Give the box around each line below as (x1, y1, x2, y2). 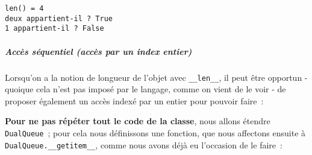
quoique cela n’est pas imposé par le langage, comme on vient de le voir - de (5, 83, 286, 95)
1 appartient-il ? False (5, 24, 104, 33)
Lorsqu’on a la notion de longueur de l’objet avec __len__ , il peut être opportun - (5, 71, 308, 83)
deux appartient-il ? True (5, 14, 113, 23)
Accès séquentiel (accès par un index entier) (5, 45, 192, 57)
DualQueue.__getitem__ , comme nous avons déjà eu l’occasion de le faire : (5, 138, 282, 151)
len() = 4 (5, 4, 44, 13)
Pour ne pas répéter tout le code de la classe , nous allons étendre (5, 115, 270, 127)
